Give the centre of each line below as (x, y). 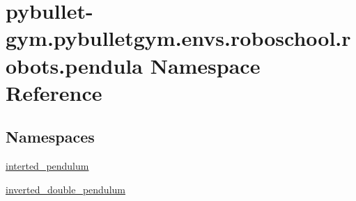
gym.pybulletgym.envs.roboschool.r (178, 38)
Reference (54, 92)
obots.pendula (74, 65)
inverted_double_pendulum (65, 189)
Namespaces (50, 137)
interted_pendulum (47, 166)
